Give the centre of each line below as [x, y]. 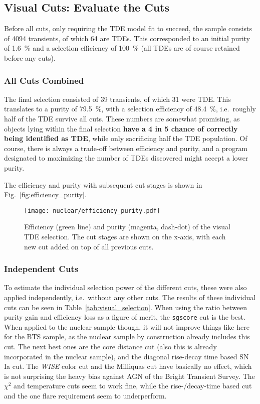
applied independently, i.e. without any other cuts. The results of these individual [130, 297]
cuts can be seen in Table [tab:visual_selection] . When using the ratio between [125, 307]
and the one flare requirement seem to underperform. [85, 395]
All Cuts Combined [44, 80]
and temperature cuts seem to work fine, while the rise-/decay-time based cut [133, 386]
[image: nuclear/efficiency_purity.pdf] [92, 211]
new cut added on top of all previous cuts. [89, 246]
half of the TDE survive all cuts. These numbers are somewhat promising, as [122, 118]
